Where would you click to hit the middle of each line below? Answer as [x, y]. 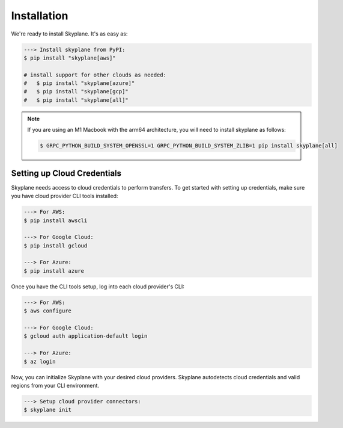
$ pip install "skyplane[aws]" [70, 58]
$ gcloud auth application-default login [86, 336]
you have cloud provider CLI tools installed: [65, 196]
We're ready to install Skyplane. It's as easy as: [69, 34]
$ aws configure [48, 311]
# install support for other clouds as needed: [95, 75]
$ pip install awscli [56, 220]
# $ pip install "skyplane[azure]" [79, 83]
